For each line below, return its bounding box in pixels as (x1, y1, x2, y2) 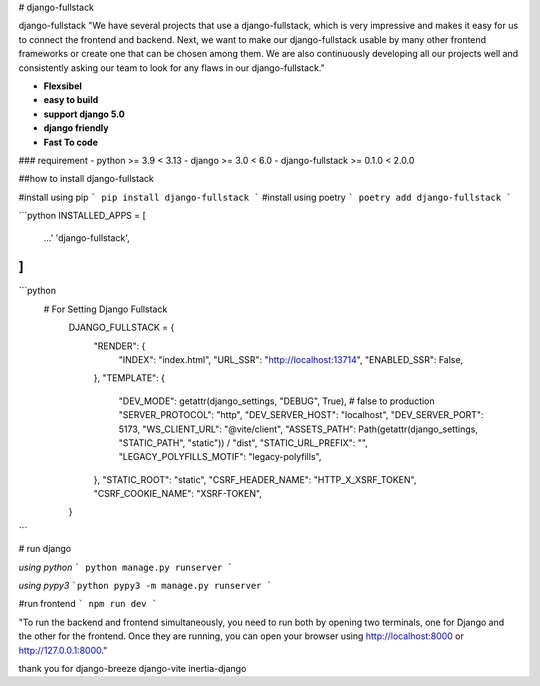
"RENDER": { (93, 340, 146, 352)
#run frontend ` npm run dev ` (18, 598, 158, 610)
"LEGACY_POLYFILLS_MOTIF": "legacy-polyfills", (118, 451, 322, 463)
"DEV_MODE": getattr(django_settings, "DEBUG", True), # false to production (118, 395, 435, 407)
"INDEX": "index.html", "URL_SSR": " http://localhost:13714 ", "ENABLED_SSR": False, (118, 353, 464, 365)
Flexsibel (43, 80, 82, 92)
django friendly (43, 122, 109, 134)
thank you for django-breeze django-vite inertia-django (18, 662, 247, 674)
